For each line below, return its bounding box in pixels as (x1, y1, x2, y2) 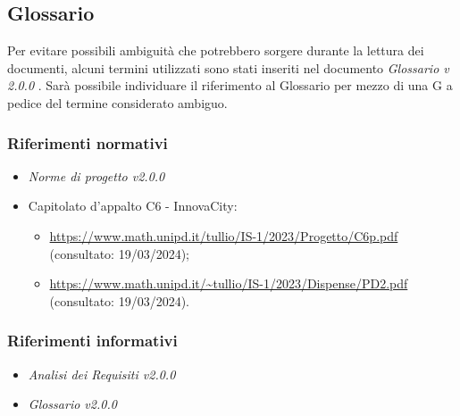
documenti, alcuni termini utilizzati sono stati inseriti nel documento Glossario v (7, 58, 449, 77)
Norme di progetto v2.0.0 (28, 166, 165, 185)
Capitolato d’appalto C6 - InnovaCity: (28, 196, 238, 215)
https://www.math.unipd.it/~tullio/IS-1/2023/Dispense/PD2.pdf (49, 274, 408, 293)
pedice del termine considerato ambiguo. (7, 93, 228, 112)
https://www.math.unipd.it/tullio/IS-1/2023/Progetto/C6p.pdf (49, 226, 398, 245)
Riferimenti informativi (7, 329, 178, 352)
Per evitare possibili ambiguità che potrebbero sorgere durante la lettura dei (7, 41, 424, 60)
